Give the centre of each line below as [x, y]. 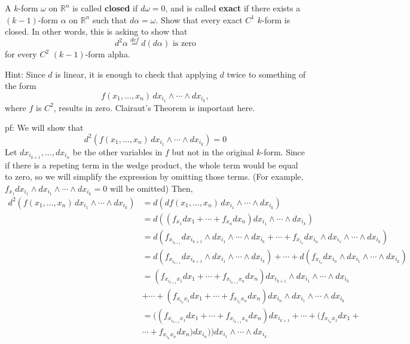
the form [21, 86]
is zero [184, 44]
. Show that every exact [199, 19]
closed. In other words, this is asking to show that [96, 31]
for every [21, 54]
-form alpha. [108, 54]
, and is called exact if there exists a [233, 8]
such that [110, 19]
